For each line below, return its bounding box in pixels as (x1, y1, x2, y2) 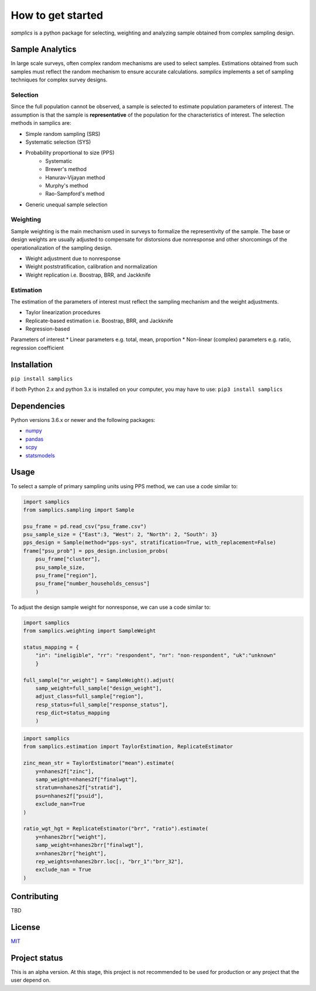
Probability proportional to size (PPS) (25, 149, 115, 156)
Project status (11, 953, 64, 963)
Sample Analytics (11, 45, 77, 55)
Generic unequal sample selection (25, 201, 108, 208)
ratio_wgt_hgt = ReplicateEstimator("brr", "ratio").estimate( (23, 825, 209, 832)
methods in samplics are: (11, 120, 71, 127)
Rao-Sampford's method (45, 190, 105, 197)
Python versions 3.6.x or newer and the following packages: (11, 417, 156, 424)
